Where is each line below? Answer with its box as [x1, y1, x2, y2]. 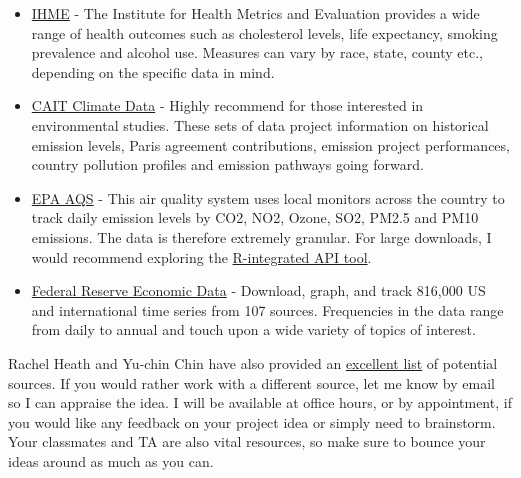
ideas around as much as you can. [8, 450, 214, 471]
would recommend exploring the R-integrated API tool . [31, 246, 372, 267]
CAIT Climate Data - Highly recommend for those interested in [31, 95, 424, 116]
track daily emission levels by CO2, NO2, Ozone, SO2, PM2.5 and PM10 [31, 207, 479, 228]
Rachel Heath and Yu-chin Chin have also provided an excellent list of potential [8, 352, 498, 373]
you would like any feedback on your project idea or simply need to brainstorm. [8, 411, 496, 432]
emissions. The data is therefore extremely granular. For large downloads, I [31, 226, 492, 247]
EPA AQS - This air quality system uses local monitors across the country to [31, 187, 505, 208]
